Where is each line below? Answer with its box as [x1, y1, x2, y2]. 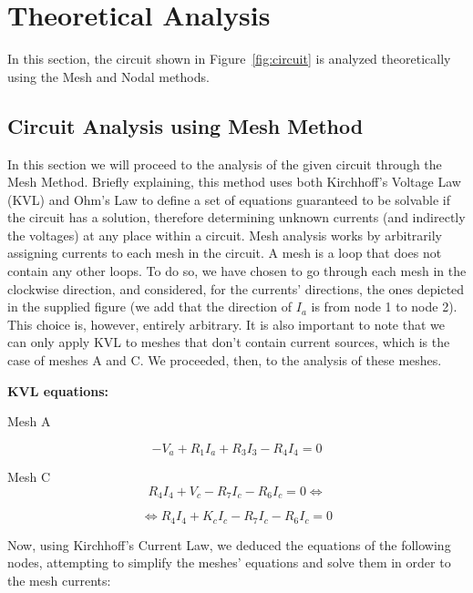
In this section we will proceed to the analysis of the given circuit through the [7, 154, 442, 173]
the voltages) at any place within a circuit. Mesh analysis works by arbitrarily [7, 225, 442, 244]
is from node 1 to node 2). [311, 297, 458, 316]
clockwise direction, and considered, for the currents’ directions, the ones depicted [7, 279, 465, 298]
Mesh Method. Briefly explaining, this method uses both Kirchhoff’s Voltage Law [7, 172, 461, 191]
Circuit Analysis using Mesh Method [7, 111, 364, 139]
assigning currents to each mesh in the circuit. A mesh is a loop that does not [7, 243, 442, 262]
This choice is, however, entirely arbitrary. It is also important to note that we [7, 314, 446, 333]
